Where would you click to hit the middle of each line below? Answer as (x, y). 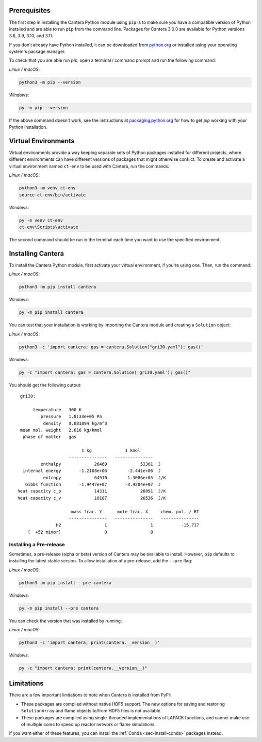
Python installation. (28, 127)
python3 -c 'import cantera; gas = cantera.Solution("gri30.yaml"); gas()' (111, 347)
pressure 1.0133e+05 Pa (71, 417)
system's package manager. (37, 51)
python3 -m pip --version (50, 82)
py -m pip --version (43, 108)
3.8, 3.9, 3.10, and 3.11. (31, 36)
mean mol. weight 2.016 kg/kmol (61, 430)
